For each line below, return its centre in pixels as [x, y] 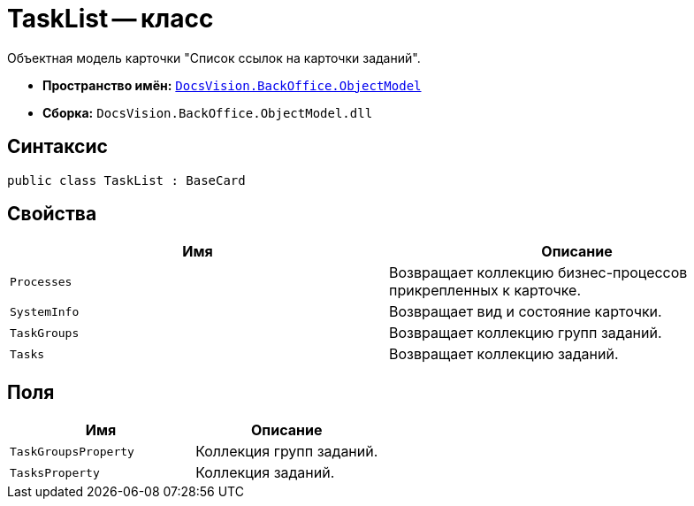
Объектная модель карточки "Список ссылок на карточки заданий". [214, 57]
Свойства [52, 214]
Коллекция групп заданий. [287, 452]
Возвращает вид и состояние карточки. [526, 312]
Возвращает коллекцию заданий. [504, 354]
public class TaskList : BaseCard [126, 180]
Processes [41, 281]
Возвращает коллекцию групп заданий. [526, 333]
